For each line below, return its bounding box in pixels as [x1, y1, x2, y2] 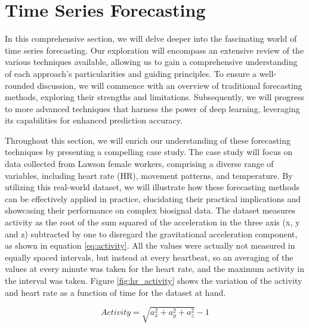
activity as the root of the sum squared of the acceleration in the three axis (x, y [5, 216, 300, 228]
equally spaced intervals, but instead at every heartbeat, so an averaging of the [5, 250, 293, 263]
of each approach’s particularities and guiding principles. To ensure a [5, 67, 257, 79]
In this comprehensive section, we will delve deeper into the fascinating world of [5, 32, 297, 45]
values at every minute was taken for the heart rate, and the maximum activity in [5, 262, 304, 275]
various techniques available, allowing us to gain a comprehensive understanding [5, 55, 298, 68]
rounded [5, 79, 35, 91]
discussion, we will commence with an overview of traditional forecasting [37, 79, 302, 91]
